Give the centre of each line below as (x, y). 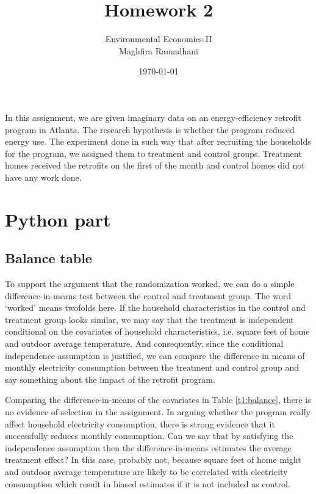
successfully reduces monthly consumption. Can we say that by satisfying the (149, 436)
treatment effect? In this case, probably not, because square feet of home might (153, 459)
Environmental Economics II (159, 39)
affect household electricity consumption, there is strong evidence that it (140, 423)
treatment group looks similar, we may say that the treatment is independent (149, 319)
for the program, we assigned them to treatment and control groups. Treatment (153, 153)
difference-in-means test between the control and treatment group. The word (148, 295)
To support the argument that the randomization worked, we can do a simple (150, 284)
